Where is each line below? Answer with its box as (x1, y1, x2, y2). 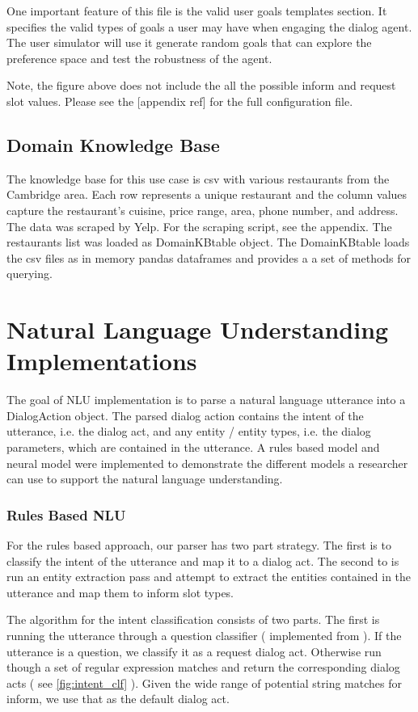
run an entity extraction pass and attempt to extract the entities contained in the (6, 568, 412, 585)
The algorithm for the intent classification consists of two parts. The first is (6, 611, 380, 628)
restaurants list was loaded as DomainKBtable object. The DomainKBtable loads (6, 234, 410, 251)
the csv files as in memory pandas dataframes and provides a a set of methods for (6, 249, 412, 266)
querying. (6, 265, 53, 282)
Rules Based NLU (6, 504, 126, 525)
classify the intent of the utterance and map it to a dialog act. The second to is (6, 552, 399, 569)
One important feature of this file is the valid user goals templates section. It (6, 2, 387, 19)
